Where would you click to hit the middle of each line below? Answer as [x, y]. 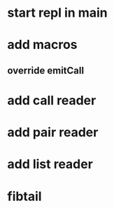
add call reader [52, 100]
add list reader [50, 164]
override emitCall [46, 70]
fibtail [24, 196]
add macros [43, 45]
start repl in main [57, 13]
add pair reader [53, 132]
